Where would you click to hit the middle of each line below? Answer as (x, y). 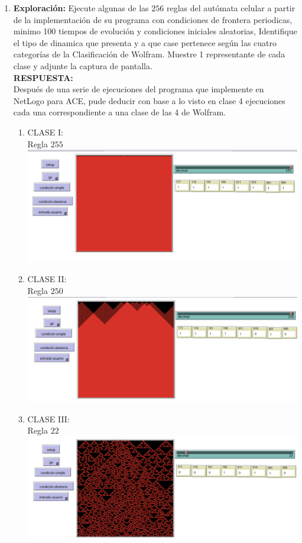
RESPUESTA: (43, 77)
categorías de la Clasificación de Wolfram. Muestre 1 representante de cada (149, 54)
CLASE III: (48, 418)
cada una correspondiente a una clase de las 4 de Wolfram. (120, 112)
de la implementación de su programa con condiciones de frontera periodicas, (153, 19)
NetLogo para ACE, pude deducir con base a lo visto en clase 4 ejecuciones (149, 100)
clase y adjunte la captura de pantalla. (83, 65)
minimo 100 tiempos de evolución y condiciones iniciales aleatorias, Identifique (155, 31)
